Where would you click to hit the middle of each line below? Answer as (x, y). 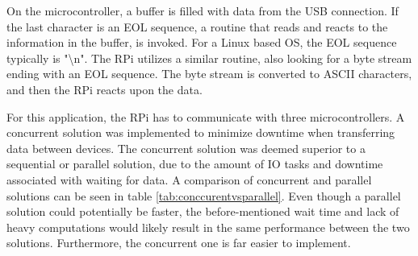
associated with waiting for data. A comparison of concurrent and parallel (189, 179)
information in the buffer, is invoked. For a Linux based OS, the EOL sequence (202, 42)
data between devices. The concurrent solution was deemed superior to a (186, 148)
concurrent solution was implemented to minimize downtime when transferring (201, 132)
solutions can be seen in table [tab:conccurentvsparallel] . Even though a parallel (204, 195)
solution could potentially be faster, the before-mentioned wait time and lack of (203, 211)
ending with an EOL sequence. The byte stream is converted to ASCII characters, (209, 74)
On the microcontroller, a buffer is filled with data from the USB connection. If (203, 10)
